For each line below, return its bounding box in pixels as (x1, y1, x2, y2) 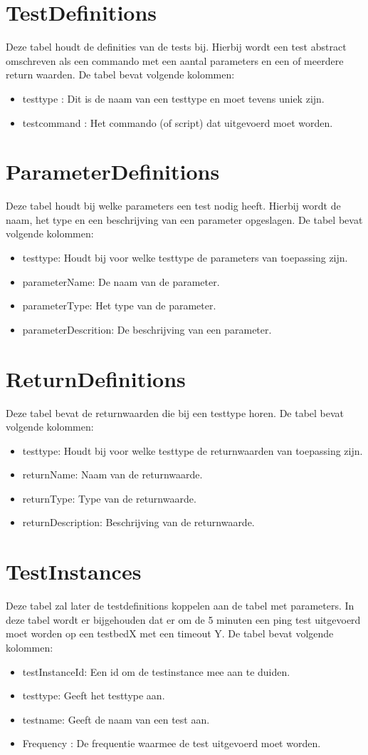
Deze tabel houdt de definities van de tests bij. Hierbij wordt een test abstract (6, 39, 347, 54)
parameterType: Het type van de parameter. (22, 298, 216, 313)
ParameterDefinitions (6, 157, 220, 186)
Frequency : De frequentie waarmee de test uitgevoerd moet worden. (22, 736, 321, 751)
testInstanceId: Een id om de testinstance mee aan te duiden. (22, 664, 290, 679)
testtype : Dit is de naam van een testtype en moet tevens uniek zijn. (22, 91, 325, 106)
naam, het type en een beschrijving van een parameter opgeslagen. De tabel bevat (6, 212, 363, 227)
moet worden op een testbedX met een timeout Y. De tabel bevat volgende (6, 626, 334, 641)
